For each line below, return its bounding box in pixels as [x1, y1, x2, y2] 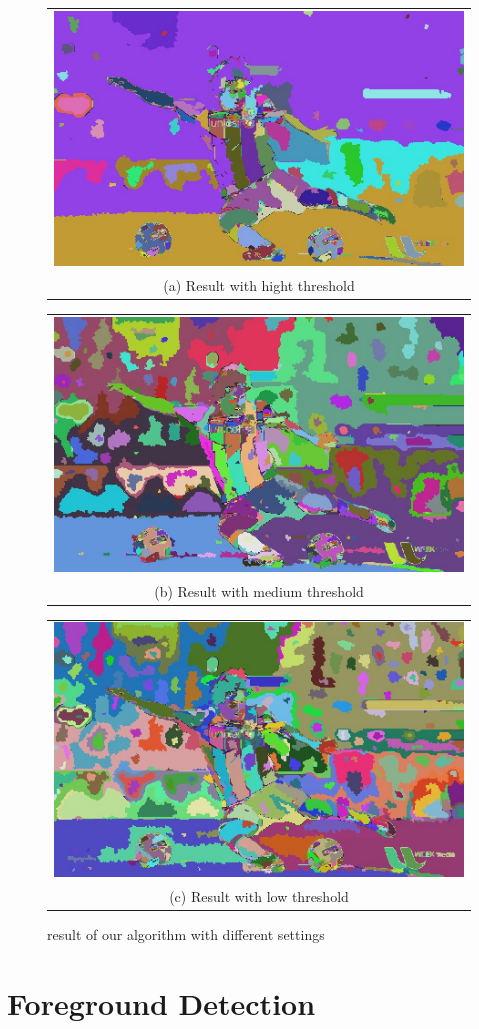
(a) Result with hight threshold [163, 274, 355, 295]
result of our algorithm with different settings [47, 924, 325, 945]
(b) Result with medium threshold [154, 580, 364, 601]
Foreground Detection [7, 983, 316, 1024]
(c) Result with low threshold [169, 886, 349, 907]
